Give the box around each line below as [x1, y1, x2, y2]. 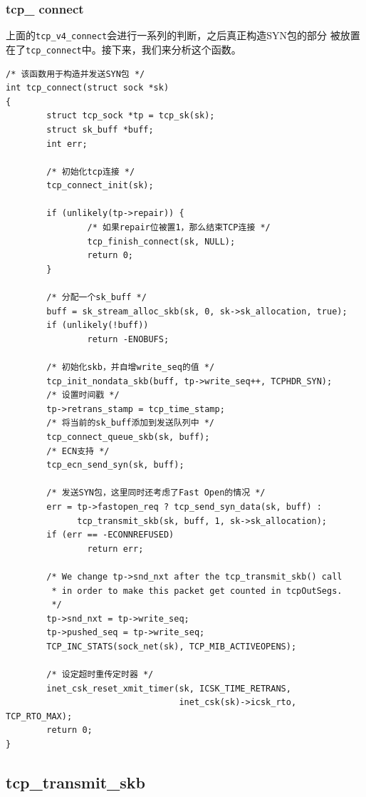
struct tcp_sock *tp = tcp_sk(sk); [46, 110, 215, 121]
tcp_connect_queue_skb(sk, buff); [46, 431, 210, 442]
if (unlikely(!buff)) [46, 320, 149, 331]
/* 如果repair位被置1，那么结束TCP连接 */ [87, 222, 271, 233]
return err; [87, 543, 144, 554]
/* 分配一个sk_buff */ [46, 292, 147, 303]
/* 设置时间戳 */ [46, 390, 120, 401]
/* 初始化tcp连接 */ [46, 166, 135, 177]
